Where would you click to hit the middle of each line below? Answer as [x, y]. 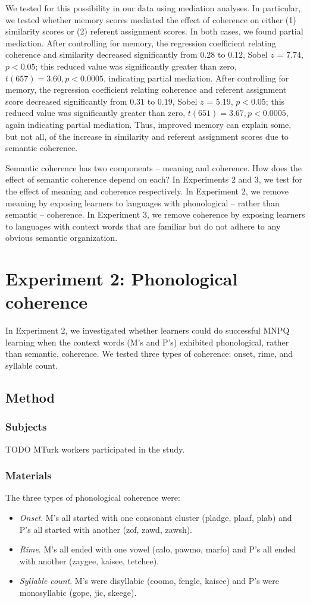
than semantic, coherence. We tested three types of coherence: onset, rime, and [149, 354]
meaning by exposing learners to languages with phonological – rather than [143, 202]
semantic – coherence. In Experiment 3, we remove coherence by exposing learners [155, 214]
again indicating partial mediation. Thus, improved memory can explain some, [148, 124]
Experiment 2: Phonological [122, 279]
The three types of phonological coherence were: [93, 497]
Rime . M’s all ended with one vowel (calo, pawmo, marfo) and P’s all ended [158, 549]
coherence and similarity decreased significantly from [101, 54]
